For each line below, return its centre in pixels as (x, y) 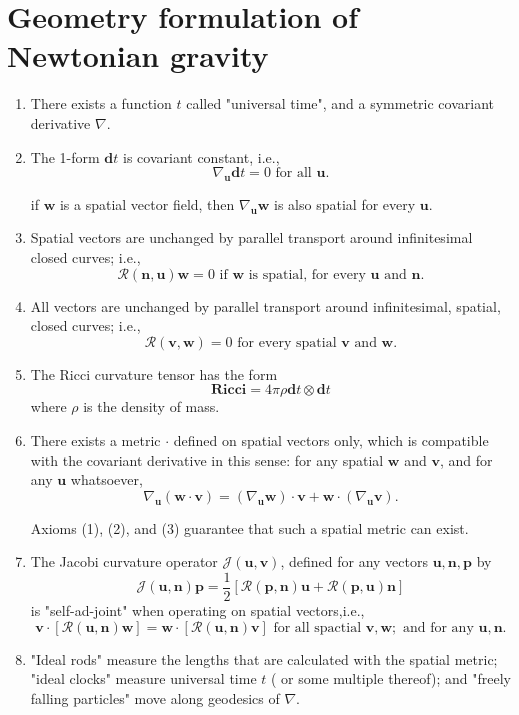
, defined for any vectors (354, 561)
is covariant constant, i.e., (201, 156)
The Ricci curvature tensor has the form (154, 373)
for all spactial (317, 627)
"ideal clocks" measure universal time (143, 678)
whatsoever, (106, 479)
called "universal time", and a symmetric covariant (340, 103)
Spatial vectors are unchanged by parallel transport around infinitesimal (251, 237)
